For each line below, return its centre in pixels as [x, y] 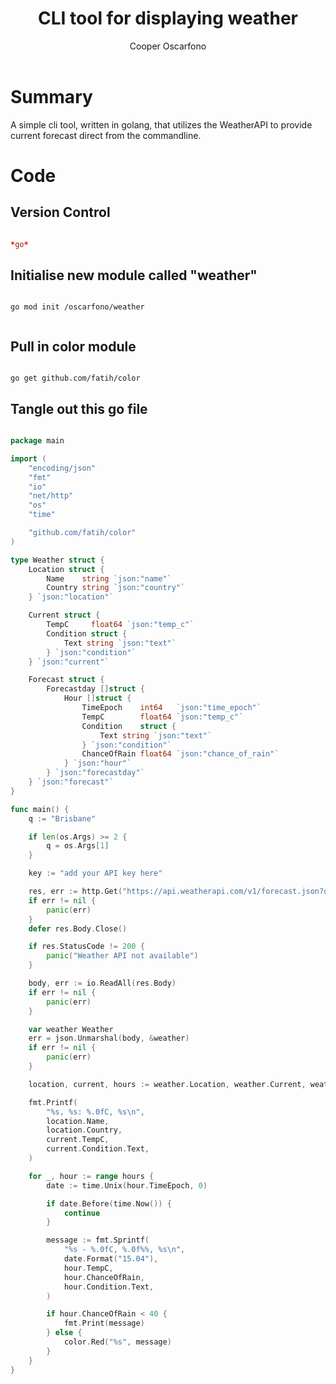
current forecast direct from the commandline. [106, 135]
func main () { [40, 809]
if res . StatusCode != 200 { [86, 947]
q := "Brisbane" [62, 818]
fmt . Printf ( [53, 1102]
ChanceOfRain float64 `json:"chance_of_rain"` [180, 754]
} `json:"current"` [69, 662]
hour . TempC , [88, 1268]
